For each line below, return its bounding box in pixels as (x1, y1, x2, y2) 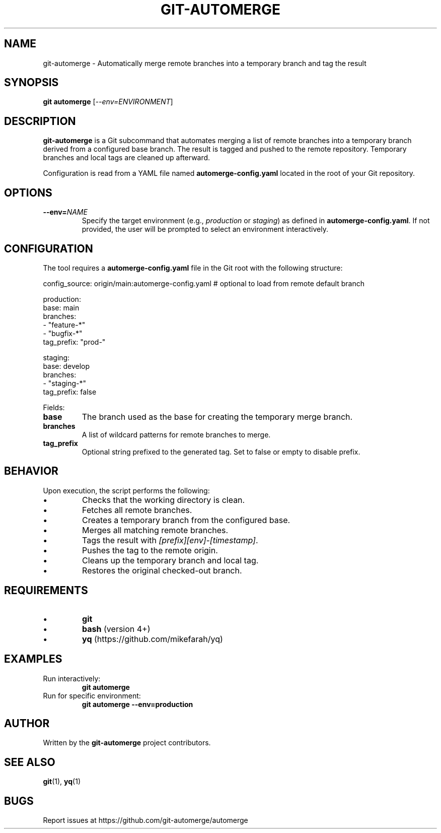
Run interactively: (43, 674, 101, 683)
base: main (43, 303, 80, 312)
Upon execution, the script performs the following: (43, 486, 210, 495)
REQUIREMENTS (4, 584, 88, 597)
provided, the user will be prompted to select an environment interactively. (82, 225, 328, 234)
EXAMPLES (4, 653, 62, 666)
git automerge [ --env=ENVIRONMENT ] (43, 97, 173, 106)
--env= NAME (43, 208, 88, 217)
